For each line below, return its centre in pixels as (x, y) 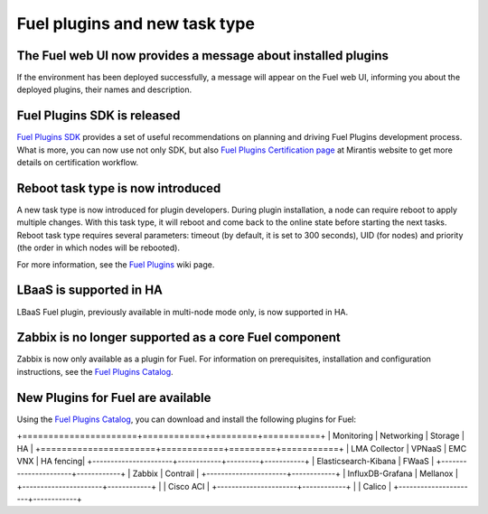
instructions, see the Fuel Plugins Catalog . (95, 371)
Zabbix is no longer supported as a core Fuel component (178, 337)
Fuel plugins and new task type (136, 23)
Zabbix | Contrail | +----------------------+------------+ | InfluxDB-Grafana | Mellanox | (295, 473)
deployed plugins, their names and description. (104, 89)
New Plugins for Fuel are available (114, 397)
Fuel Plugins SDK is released (99, 116)
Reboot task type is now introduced (119, 188)
